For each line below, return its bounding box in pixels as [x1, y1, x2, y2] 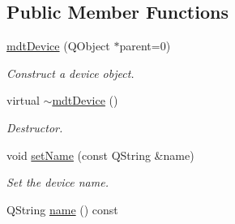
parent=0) [119, 37, 171, 54]
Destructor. [6, 118, 63, 136]
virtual [6, 92, 40, 109]
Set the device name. [6, 174, 109, 191]
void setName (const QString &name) [6, 146, 194, 163]
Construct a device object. [6, 64, 135, 81]
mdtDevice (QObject [6, 37, 110, 54]
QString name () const [6, 200, 118, 218]
